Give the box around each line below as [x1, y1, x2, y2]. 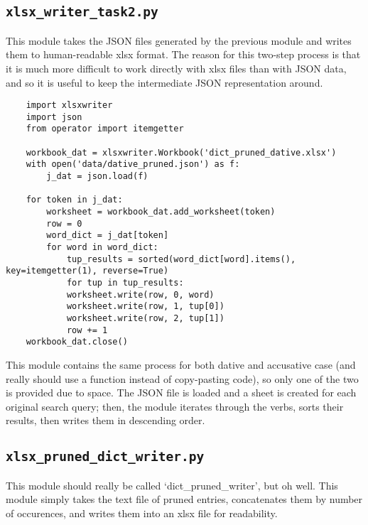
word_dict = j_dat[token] [46, 230, 169, 241]
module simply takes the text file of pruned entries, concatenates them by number [6, 492, 363, 507]
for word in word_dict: [46, 242, 158, 253]
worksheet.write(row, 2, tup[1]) [66, 313, 224, 323]
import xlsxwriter [26, 100, 113, 111]
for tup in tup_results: [66, 278, 184, 288]
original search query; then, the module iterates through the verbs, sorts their [6, 399, 344, 413]
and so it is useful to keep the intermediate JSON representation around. [6, 75, 323, 90]
